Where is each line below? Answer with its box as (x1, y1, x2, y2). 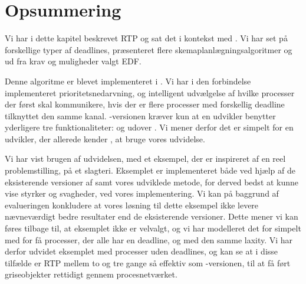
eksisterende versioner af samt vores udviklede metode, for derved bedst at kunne (5, 175, 299, 188)
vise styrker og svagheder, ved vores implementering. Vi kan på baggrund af (5, 187, 279, 200)
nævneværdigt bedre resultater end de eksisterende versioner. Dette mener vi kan (5, 210, 298, 223)
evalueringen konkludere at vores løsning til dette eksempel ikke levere (5, 198, 259, 211)
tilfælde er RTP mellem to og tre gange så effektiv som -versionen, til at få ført (5, 256, 291, 269)
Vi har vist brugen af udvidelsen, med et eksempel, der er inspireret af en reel (5, 152, 286, 165)
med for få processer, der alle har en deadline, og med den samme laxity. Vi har (5, 233, 293, 246)
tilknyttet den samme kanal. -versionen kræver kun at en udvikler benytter (5, 109, 276, 122)
